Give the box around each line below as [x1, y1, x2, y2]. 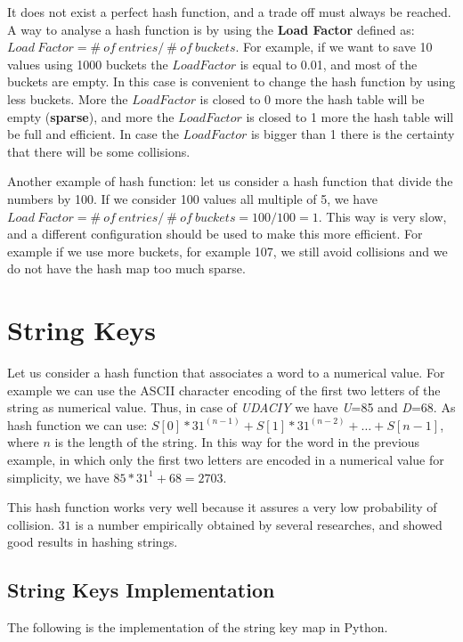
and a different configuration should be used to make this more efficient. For [7, 224, 423, 243]
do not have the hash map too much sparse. [7, 259, 246, 278]
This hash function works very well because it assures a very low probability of [7, 498, 437, 516]
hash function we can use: [7, 415, 148, 434]
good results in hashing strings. [7, 532, 178, 551]
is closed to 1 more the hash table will [246, 107, 454, 126]
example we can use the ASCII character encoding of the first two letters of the [7, 380, 441, 399]
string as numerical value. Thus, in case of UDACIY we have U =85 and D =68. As [7, 398, 456, 417]
